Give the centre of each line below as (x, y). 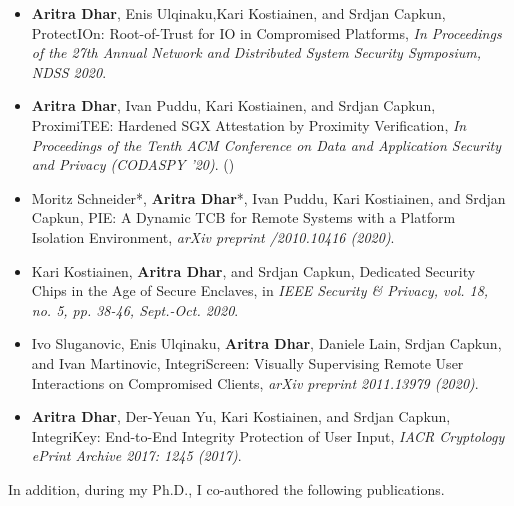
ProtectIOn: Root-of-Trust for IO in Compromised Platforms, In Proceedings (266, 32)
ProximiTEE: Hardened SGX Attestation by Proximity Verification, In (249, 124)
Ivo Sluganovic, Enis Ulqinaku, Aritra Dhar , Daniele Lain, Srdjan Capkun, (266, 343)
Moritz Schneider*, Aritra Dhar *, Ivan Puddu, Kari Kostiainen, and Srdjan (268, 197)
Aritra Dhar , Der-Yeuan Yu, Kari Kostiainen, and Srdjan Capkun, (241, 416)
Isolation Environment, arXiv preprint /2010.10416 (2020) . (213, 236)
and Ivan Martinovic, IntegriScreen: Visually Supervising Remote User (247, 362)
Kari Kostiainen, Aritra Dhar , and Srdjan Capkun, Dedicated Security (253, 270)
